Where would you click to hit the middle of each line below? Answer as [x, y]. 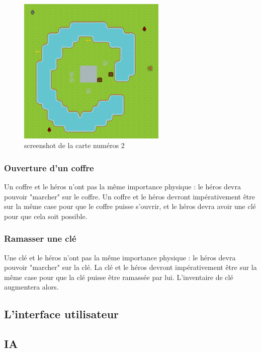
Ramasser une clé [40, 238]
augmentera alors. [31, 287]
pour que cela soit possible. [46, 216]
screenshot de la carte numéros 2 [74, 145]
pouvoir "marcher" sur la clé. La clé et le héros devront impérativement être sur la [130, 267]
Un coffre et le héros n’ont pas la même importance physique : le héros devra [123, 187]
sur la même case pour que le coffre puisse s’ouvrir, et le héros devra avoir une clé [130, 206]
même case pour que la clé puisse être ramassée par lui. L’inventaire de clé [119, 277]
